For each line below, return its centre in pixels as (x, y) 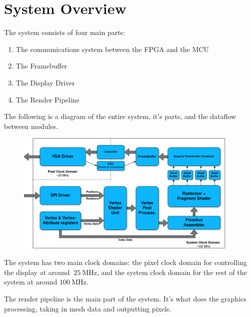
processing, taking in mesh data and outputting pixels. (88, 308)
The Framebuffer (41, 66)
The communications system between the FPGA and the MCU (112, 49)
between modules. (31, 126)
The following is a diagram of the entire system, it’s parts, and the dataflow (120, 116)
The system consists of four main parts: (65, 32)
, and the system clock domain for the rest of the (172, 272)
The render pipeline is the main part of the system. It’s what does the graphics (125, 298)
